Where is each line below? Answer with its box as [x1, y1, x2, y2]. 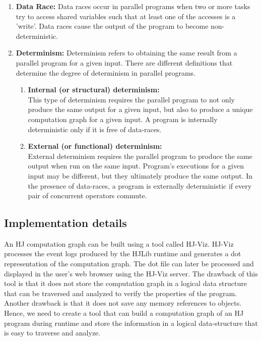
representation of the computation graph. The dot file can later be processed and [4, 258, 254, 269]
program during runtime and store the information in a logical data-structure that [4, 317, 258, 328]
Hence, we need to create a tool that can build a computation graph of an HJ [4, 308, 244, 318]
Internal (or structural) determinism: [28, 84, 160, 95]
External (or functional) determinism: [28, 141, 162, 151]
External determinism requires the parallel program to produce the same [28, 150, 252, 161]
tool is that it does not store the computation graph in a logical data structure [4, 278, 247, 289]
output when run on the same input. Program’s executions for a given [28, 160, 244, 171]
